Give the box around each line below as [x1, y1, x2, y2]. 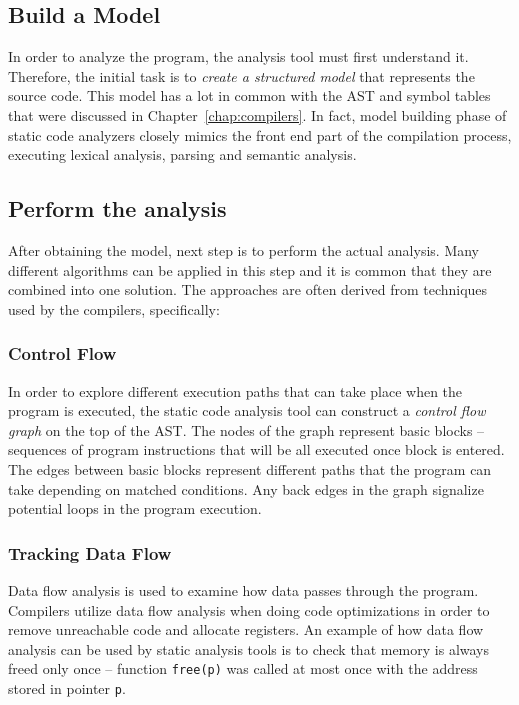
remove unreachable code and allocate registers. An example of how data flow [8, 619, 484, 640]
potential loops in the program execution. [8, 498, 262, 519]
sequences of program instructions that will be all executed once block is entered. [8, 439, 505, 460]
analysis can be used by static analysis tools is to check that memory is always [8, 638, 490, 659]
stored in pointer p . [8, 677, 126, 698]
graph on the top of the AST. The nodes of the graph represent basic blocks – [8, 419, 485, 440]
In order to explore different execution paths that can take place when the [8, 380, 463, 401]
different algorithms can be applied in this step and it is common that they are [8, 259, 492, 280]
